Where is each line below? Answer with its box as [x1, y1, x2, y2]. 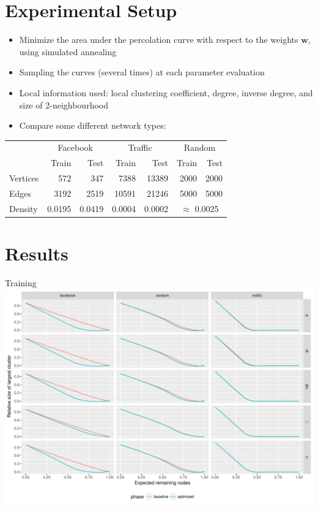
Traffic [128, 141, 152, 154]
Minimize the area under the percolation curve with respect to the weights [19, 33, 298, 46]
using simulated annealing [19, 45, 117, 58]
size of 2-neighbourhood [19, 98, 108, 111]
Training [5, 276, 37, 289]
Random [183, 141, 216, 154]
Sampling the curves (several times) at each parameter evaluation [19, 66, 265, 78]
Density [9, 202, 38, 215]
